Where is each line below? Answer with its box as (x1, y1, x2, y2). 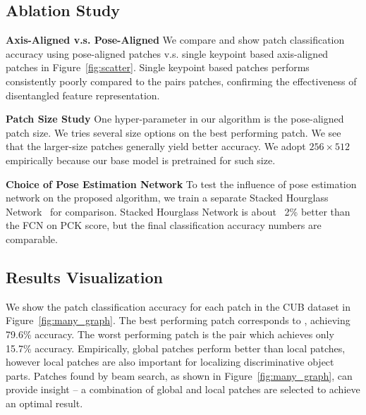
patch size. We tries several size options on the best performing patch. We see (6, 125, 341, 140)
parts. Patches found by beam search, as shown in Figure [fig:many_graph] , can (6, 368, 353, 383)
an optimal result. (6, 395, 83, 410)
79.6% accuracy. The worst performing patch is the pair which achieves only (6, 326, 334, 341)
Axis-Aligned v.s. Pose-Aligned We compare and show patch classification (6, 32, 345, 47)
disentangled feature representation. (6, 87, 160, 102)
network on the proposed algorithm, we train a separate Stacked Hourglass (6, 190, 329, 205)
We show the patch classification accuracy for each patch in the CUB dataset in (6, 299, 350, 314)
